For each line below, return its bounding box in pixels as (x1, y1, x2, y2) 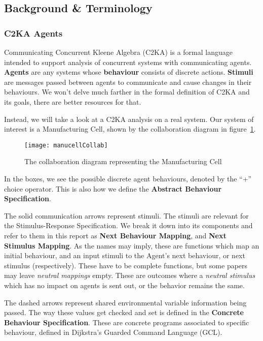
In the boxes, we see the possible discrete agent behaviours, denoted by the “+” (4, 173, 252, 183)
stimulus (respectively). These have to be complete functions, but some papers (4, 260, 248, 270)
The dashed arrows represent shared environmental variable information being (4, 297, 247, 307)
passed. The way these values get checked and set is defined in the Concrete (4, 307, 244, 318)
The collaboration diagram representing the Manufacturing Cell (24, 156, 222, 167)
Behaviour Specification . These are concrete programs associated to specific (4, 317, 249, 327)
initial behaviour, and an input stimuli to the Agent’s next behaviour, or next (4, 250, 245, 261)
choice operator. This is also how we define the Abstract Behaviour (4, 183, 222, 194)
